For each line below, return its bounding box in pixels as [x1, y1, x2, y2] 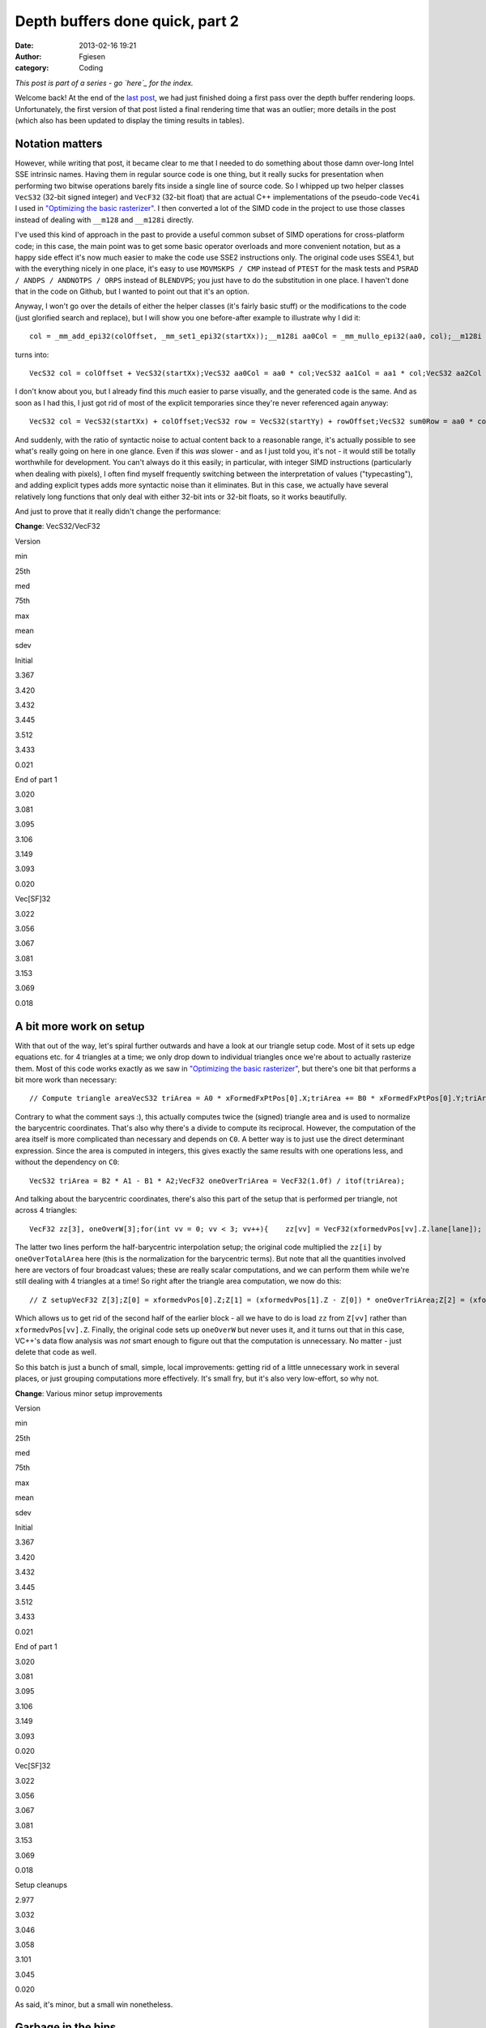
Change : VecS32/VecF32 [15, 522, 100, 531]
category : [15, 63, 49, 73]
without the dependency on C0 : [15, 1157, 120, 1167]
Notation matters [15, 136, 103, 150]
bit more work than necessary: [15, 1075, 117, 1085]
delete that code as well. [15, 1347, 97, 1357]
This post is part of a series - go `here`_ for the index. [15, 78, 194, 88]
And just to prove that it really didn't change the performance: [15, 506, 222, 516]
